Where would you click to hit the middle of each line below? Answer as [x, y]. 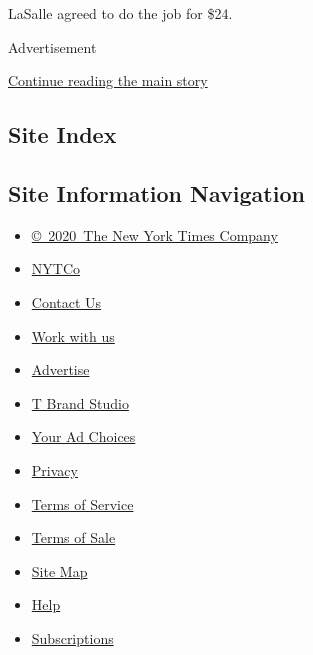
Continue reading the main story [108, 80]
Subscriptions [72, 637]
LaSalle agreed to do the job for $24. [120, 13]
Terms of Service [82, 503]
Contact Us [66, 301]
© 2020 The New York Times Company [154, 234]
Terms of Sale [73, 537]
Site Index [62, 134]
